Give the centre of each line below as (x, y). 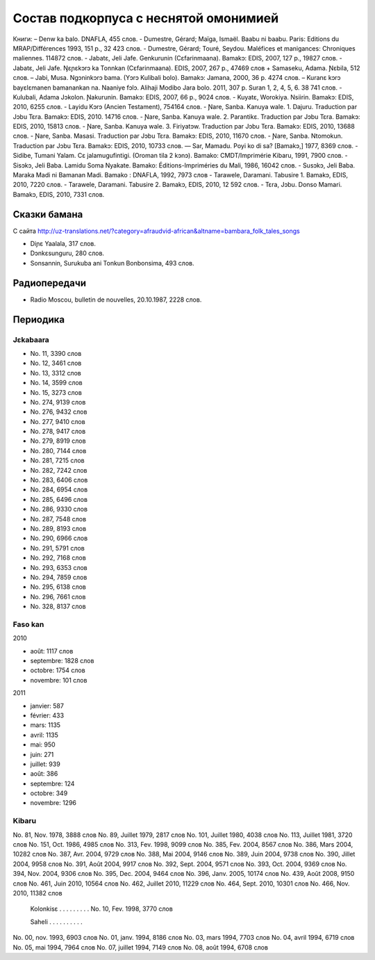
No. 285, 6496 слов (59, 499)
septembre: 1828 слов (62, 661)
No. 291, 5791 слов (57, 548)
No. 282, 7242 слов (59, 470)
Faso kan (28, 624)
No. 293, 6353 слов (59, 567)
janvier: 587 (47, 706)
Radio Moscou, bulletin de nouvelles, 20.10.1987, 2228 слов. (116, 300)
